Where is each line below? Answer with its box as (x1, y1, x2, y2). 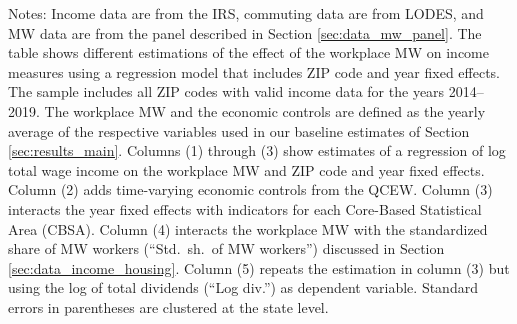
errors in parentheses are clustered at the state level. (8, 296, 329, 317)
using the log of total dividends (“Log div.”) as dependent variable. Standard (8, 277, 478, 298)
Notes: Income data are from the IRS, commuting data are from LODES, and (8, 3, 484, 23)
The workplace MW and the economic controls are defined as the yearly (44, 100, 486, 121)
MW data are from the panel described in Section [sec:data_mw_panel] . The (8, 22, 482, 43)
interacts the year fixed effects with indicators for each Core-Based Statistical (8, 198, 482, 219)
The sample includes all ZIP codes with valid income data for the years (8, 81, 445, 102)
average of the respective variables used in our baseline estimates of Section (8, 120, 470, 141)
